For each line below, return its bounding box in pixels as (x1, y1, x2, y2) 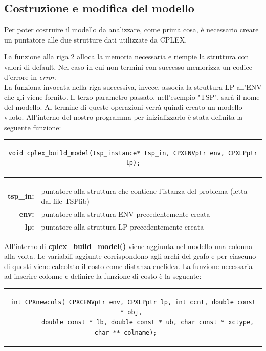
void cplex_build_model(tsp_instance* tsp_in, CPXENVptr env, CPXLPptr (8, 149, 258, 157)
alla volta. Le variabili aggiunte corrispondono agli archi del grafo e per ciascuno (4, 251, 256, 261)
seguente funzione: (4, 121, 61, 132)
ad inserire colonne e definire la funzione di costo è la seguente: (4, 271, 202, 281)
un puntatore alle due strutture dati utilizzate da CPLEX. (4, 34, 187, 45)
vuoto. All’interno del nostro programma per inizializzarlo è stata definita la (4, 111, 243, 122)
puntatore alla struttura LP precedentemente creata (41, 221, 204, 232)
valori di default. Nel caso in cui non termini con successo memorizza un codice (4, 61, 252, 72)
